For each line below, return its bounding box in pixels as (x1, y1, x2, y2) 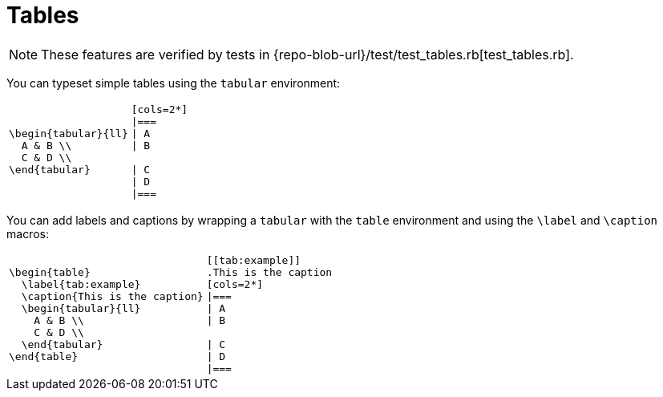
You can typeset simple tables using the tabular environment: (6, 75, 341, 90)
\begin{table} (9, 265, 91, 278)
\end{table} (9, 350, 79, 363)
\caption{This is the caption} (21, 290, 204, 302)
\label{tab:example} (21, 277, 141, 290)
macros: (6, 226, 49, 241)
